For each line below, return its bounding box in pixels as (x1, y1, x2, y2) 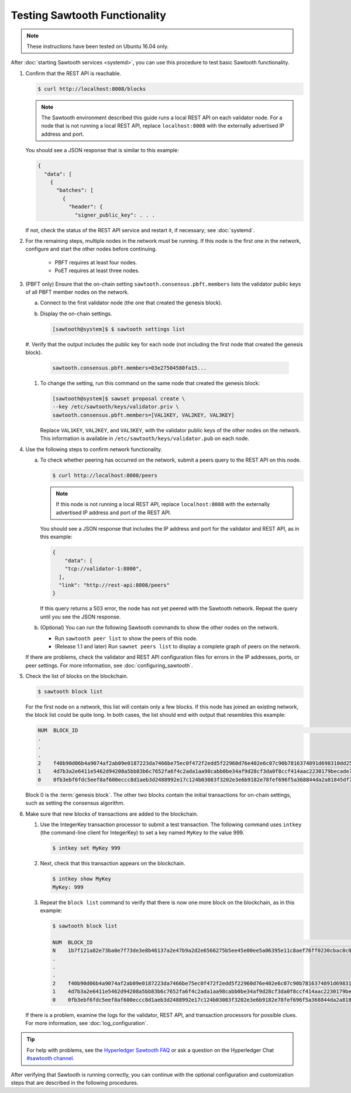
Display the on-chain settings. (40, 310, 112, 317)
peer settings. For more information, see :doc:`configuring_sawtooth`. (25, 662, 193, 669)
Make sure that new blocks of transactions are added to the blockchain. (25, 810, 198, 817)
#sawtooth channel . (26, 1055, 74, 1062)
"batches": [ (56, 187, 94, 194)
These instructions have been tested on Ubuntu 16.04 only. (26, 43, 169, 50)
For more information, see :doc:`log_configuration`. (25, 1019, 149, 1026)
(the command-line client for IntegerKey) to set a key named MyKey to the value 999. (40, 829, 245, 836)
